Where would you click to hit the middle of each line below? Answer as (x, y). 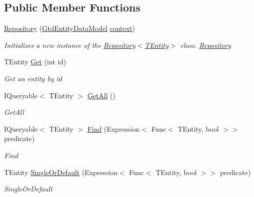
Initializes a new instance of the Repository (70, 45)
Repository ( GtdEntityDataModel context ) (69, 28)
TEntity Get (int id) (35, 62)
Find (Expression (114, 128)
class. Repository (205, 45)
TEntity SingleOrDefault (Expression (61, 172)
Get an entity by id (33, 78)
